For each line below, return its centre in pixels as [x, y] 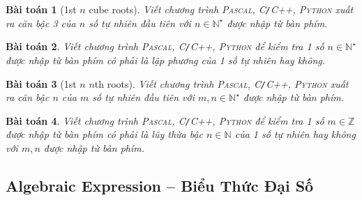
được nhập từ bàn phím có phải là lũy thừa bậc [105, 134]
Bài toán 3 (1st [41, 83]
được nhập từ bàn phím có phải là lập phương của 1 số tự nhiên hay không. [166, 60]
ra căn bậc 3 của [41, 23]
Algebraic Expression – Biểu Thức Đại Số [160, 185]
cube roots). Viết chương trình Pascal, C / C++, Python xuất [221, 9]
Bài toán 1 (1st [41, 9]
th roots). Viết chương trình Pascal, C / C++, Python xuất [221, 83]
